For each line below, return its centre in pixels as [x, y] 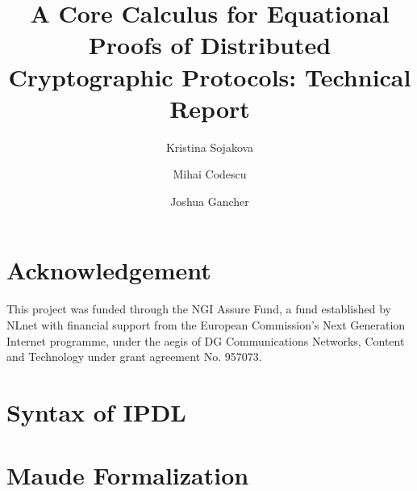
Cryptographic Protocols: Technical [210, 76]
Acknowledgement [109, 270]
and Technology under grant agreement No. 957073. [134, 357]
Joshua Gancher [210, 201]
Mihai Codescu [210, 174]
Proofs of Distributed [210, 45]
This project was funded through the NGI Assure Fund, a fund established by [199, 309]
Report [210, 108]
